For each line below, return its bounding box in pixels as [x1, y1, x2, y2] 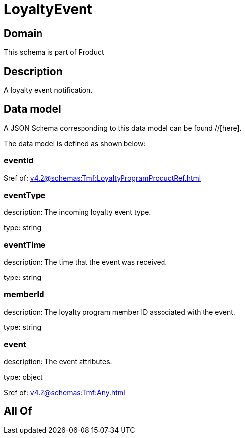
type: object [4, 372, 43, 381]
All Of [4, 405, 32, 418]
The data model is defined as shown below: [4, 139, 146, 148]
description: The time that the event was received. [4, 258, 167, 267]
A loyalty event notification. [4, 86, 93, 95]
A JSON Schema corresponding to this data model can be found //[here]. [4, 123, 242, 132]
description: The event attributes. [4, 357, 112, 366]
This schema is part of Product [4, 48, 104, 57]
